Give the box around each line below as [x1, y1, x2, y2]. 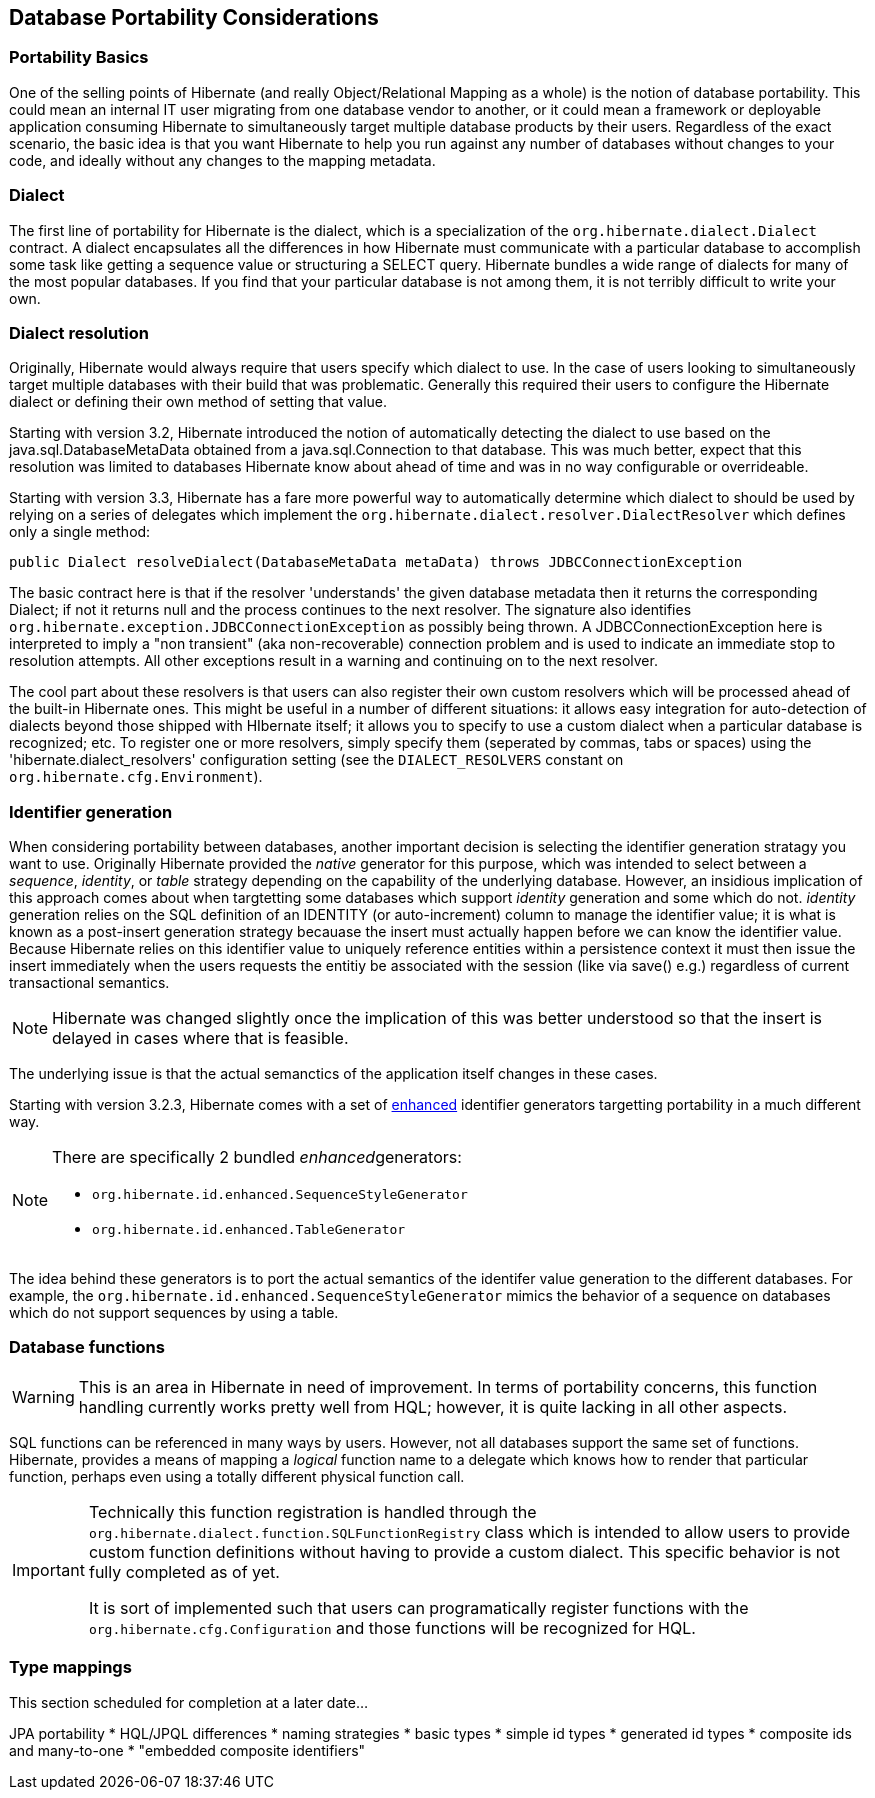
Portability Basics [9, 47, 149, 68]
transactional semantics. [9, 974, 170, 992]
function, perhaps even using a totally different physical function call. [9, 1467, 465, 1485]
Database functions [9, 1337, 165, 1358]
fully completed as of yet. [88, 1561, 280, 1582]
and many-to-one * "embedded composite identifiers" [9, 1741, 366, 1759]
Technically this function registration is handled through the [88, 1501, 537, 1522]
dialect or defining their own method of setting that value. [9, 393, 388, 411]
